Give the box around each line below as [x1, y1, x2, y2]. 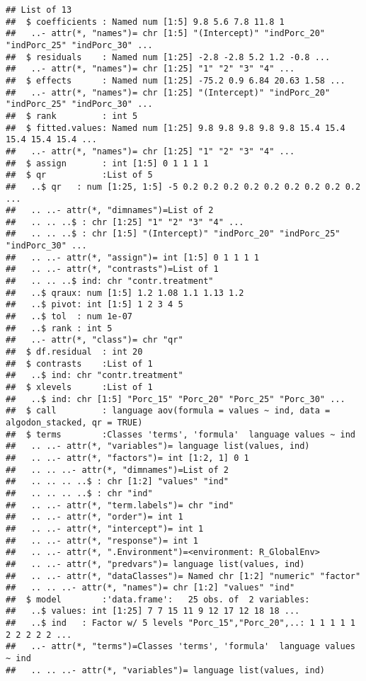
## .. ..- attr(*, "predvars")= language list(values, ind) [6, 559, 305, 569]
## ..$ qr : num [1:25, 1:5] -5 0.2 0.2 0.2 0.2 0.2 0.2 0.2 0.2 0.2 [6, 181, 361, 192]
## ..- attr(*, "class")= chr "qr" [6, 335, 183, 345]
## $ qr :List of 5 [6, 170, 153, 181]
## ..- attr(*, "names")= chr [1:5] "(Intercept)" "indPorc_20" [6, 28, 326, 39]
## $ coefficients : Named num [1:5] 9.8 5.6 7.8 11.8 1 [6, 16, 285, 27]
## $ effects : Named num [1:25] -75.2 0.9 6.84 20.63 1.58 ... [6, 75, 345, 86]
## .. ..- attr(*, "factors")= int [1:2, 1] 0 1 [6, 452, 249, 463]
